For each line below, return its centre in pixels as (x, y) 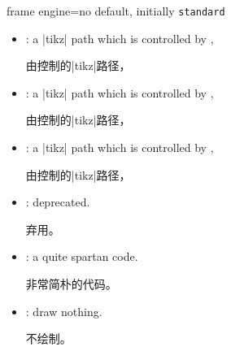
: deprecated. (58, 202)
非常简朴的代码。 (71, 284)
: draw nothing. (64, 311)
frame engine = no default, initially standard (116, 11)
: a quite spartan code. (82, 256)
